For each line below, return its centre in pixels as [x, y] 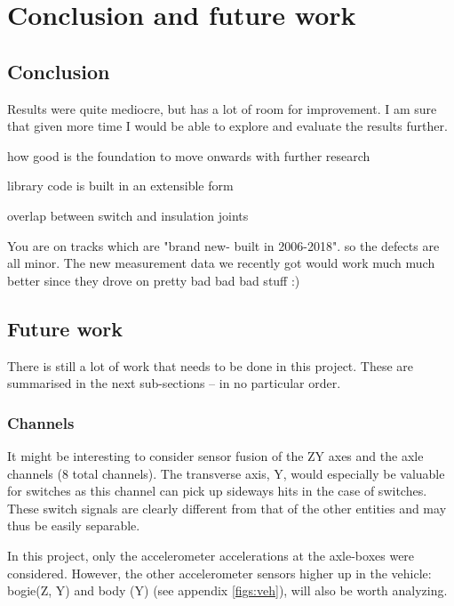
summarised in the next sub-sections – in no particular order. [174, 383]
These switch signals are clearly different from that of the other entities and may [227, 508]
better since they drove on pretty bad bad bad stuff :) [154, 280]
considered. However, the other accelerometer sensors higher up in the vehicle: [219, 573]
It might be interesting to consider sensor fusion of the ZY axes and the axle [215, 455]
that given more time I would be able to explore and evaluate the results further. [227, 126]
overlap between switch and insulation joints [128, 215]
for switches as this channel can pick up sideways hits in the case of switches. [217, 491]
